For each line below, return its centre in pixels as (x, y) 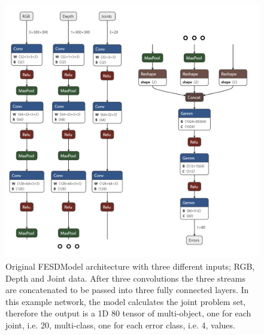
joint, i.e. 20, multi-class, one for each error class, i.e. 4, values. (120, 325)
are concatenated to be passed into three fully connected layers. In (127, 290)
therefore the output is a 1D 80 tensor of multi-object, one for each (128, 313)
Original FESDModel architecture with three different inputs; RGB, (130, 266)
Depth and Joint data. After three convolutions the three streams (125, 278)
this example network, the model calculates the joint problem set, (126, 301)
